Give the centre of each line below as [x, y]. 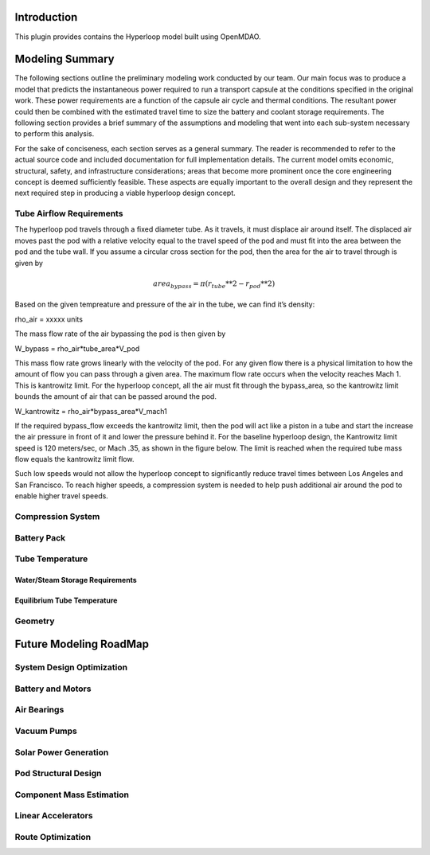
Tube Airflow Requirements [69, 213]
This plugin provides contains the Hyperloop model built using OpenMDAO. [138, 37]
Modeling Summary [64, 59]
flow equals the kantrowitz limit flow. [74, 459]
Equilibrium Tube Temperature [66, 600]
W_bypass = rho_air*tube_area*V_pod [77, 348]
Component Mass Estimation [72, 794]
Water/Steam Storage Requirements [76, 580]
